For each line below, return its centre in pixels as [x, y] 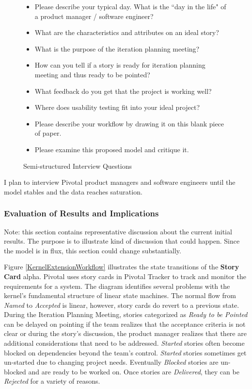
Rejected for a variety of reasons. [52, 381]
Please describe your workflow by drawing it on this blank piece [129, 123]
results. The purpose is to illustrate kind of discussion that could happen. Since [122, 241]
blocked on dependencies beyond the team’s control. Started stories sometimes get [125, 352]
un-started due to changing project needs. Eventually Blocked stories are [111, 362]
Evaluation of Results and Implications [81, 213]
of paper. [48, 133]
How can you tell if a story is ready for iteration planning [120, 65]
